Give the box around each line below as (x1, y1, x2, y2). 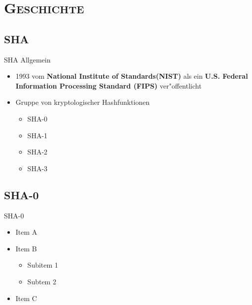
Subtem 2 (27, 276, 56, 286)
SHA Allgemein (4, 54, 51, 64)
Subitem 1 (27, 260, 58, 270)
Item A (15, 227, 37, 237)
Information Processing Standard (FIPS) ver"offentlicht (15, 80, 202, 91)
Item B (15, 243, 37, 253)
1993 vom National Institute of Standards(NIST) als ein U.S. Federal (15, 71, 248, 81)
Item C (15, 293, 37, 303)
